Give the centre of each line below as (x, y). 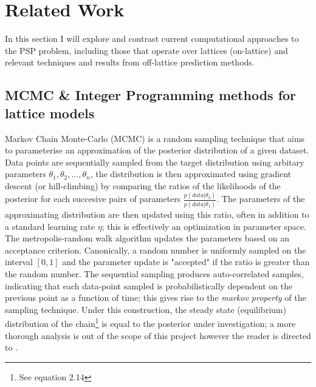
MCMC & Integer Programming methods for (151, 95)
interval (19, 262)
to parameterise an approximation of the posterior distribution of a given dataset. (157, 150)
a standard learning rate (50, 226)
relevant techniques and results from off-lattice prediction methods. (130, 62)
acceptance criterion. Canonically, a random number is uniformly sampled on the (156, 250)
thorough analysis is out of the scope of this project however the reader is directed (158, 335)
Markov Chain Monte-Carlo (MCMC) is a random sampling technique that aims (155, 138)
